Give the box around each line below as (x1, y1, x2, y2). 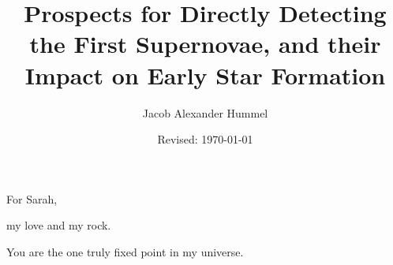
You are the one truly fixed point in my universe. (6, 243, 244, 259)
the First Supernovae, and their (29, 28, 381, 60)
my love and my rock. (6, 217, 111, 233)
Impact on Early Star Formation (24, 58, 386, 91)
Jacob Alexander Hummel (142, 104, 268, 121)
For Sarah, (6, 190, 58, 207)
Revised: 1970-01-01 (157, 131, 253, 147)
